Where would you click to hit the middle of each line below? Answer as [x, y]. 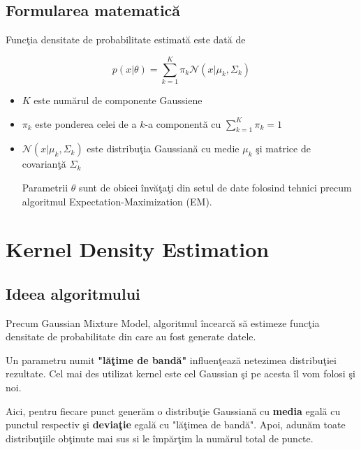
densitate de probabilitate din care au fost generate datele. [131, 336]
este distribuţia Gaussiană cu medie [163, 148]
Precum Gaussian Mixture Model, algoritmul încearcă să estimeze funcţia [163, 322]
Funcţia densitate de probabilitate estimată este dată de [126, 39]
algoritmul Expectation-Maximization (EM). [117, 201]
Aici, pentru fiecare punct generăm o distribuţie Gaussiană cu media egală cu [173, 411]
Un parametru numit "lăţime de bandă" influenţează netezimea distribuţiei [171, 360]
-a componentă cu [183, 123]
